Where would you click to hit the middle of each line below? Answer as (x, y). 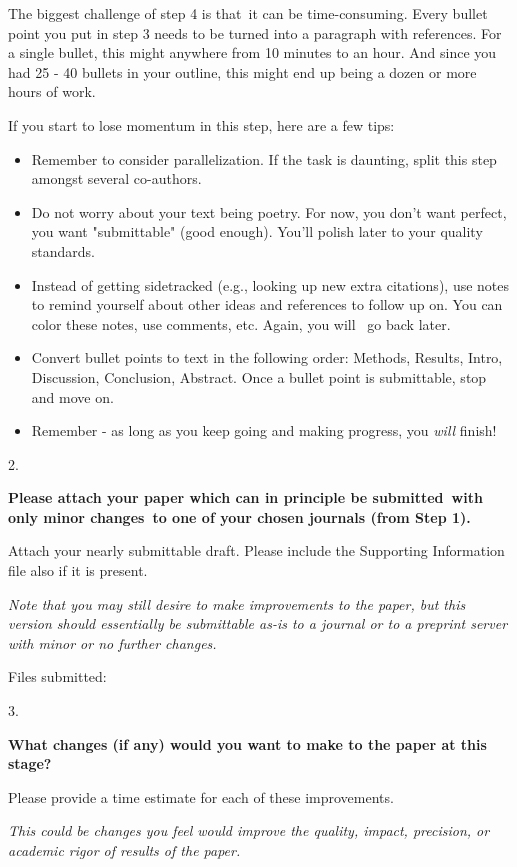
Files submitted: (57, 676)
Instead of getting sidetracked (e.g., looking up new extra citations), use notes (270, 284)
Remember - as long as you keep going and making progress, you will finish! (264, 430)
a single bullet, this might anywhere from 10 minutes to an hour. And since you (252, 52)
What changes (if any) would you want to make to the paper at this (247, 743)
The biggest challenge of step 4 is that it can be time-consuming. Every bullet (248, 13)
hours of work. (52, 91)
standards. (63, 250)
